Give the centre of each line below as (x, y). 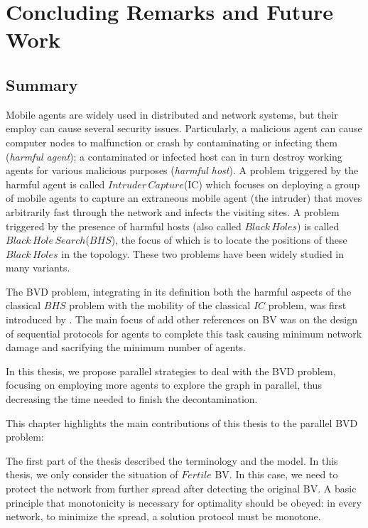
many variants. (38, 268)
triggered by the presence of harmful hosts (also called (124, 226)
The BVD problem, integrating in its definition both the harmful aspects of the (179, 291)
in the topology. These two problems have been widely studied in (203, 253)
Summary (42, 84)
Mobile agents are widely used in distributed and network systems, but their (172, 114)
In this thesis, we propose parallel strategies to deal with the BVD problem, (171, 371)
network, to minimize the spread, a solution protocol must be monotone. (163, 516)
